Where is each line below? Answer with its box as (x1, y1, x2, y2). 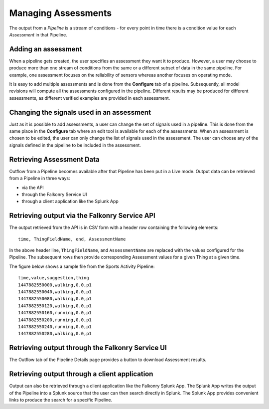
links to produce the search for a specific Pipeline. (9, 397, 113, 403)
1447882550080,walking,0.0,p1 (18, 296, 92, 302)
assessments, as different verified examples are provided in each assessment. (9, 95, 170, 101)
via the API (21, 185, 44, 191)
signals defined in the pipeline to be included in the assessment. (9, 142, 141, 148)
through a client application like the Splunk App (21, 199, 119, 204)
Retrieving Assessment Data (9, 155, 100, 164)
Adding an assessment (9, 45, 82, 53)
